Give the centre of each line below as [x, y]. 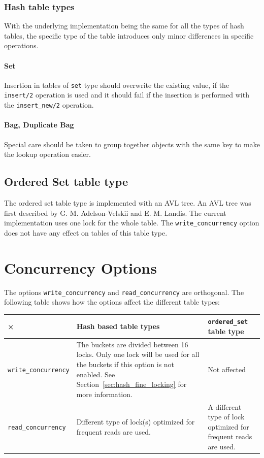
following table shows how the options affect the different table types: [112, 302]
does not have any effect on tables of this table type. [86, 232]
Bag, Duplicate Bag [39, 125]
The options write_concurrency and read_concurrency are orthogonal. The [124, 292]
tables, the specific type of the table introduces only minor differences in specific [129, 35]
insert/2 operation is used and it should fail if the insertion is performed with [127, 95]
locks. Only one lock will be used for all [138, 354]
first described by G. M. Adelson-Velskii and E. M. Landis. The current [115, 212]
